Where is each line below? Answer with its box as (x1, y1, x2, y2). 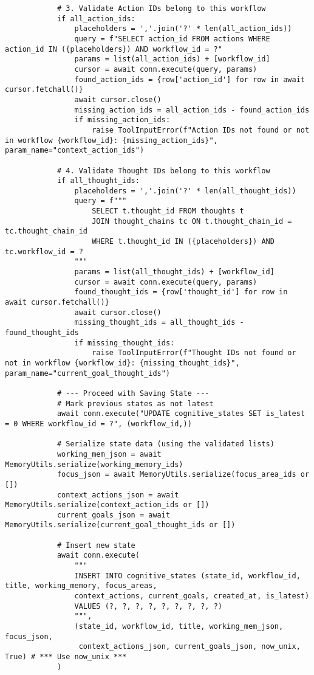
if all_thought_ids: (56, 176, 140, 185)
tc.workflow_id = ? (5, 247, 83, 256)
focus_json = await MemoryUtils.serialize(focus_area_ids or (56, 470, 310, 479)
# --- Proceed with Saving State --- (56, 389, 210, 398)
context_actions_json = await (56, 490, 179, 499)
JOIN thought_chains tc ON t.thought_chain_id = (92, 216, 292, 226)
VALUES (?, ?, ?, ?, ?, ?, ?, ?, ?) (74, 601, 222, 611)
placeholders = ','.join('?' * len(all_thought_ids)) (74, 186, 296, 195)
